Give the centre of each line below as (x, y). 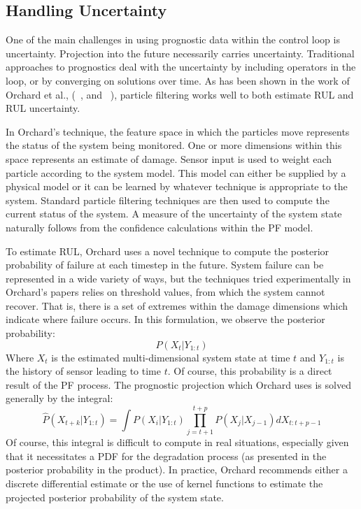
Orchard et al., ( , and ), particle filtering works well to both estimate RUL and (180, 94)
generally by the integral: (59, 398)
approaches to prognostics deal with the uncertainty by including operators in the (181, 67)
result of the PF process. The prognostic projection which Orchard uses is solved (178, 384)
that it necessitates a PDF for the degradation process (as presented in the (166, 456)
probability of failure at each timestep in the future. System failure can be (165, 265)
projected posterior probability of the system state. (115, 497)
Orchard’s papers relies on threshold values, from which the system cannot (165, 292)
